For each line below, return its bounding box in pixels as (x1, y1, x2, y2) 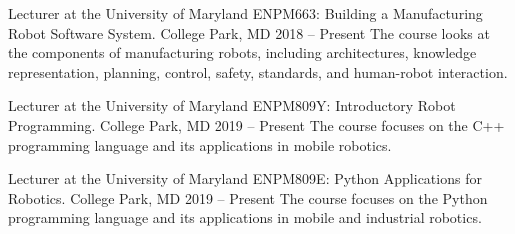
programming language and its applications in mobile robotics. (8, 134, 392, 155)
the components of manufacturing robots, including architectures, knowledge (8, 42, 477, 63)
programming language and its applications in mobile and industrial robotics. (8, 207, 482, 228)
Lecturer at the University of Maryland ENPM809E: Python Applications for (8, 168, 482, 189)
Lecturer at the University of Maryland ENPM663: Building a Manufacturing (8, 3, 483, 23)
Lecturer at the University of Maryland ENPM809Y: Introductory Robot (8, 95, 456, 116)
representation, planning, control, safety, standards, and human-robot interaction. (8, 61, 508, 82)
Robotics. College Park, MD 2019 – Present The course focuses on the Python (8, 187, 488, 208)
